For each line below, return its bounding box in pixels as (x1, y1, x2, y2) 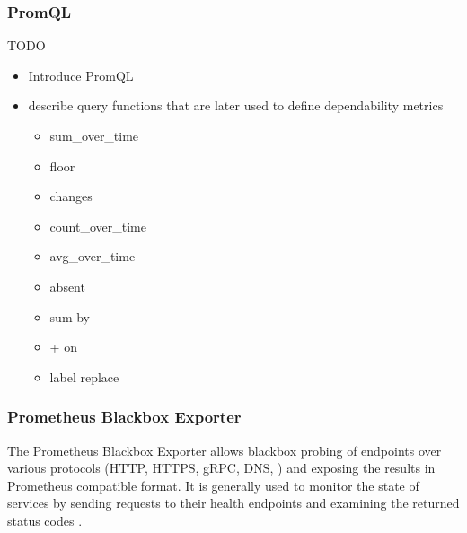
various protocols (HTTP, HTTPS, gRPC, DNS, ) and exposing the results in (7, 459, 436, 477)
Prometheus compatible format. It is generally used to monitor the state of (7, 476, 419, 494)
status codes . (7, 511, 83, 529)
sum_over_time (49, 127, 139, 144)
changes (49, 187, 93, 205)
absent (49, 276, 85, 295)
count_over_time (49, 216, 146, 235)
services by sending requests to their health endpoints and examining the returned (7, 494, 460, 512)
